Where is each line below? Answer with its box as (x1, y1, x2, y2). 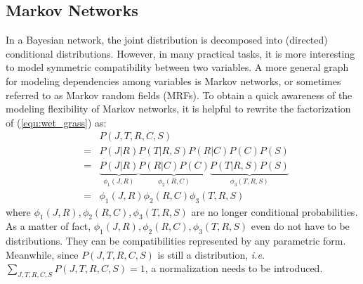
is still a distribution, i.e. (157, 247, 265, 262)
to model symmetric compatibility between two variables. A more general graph (6, 60, 349, 75)
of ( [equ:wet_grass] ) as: (6, 115, 107, 129)
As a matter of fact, (6, 219, 91, 233)
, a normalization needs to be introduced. (145, 261, 323, 276)
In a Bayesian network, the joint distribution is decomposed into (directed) (6, 32, 328, 47)
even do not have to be (251, 219, 350, 233)
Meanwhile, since (6, 247, 79, 262)
